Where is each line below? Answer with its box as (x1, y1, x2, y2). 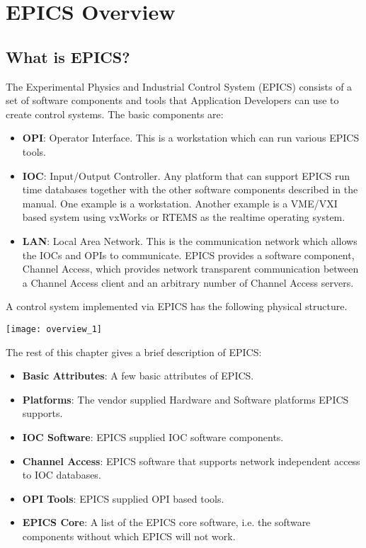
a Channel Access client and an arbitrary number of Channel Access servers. (22, 275, 354, 290)
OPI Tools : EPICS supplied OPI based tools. (22, 491, 224, 506)
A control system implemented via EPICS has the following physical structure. (6, 299, 348, 314)
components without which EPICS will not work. (22, 528, 236, 543)
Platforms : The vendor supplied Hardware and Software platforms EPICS (22, 392, 349, 406)
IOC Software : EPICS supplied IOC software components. (22, 429, 284, 444)
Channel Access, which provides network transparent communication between (22, 261, 359, 276)
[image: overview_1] (6, 324, 103, 334)
